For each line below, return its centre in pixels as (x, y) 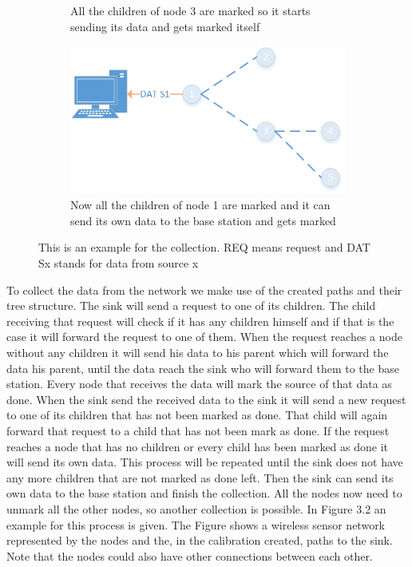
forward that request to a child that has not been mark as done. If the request (198, 430)
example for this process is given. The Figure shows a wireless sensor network (196, 524)
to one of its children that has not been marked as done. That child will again (197, 415)
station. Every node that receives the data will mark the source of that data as (199, 384)
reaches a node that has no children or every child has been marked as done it (198, 446)
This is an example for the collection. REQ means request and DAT (204, 247)
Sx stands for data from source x (119, 263)
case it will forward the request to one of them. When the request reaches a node (204, 337)
